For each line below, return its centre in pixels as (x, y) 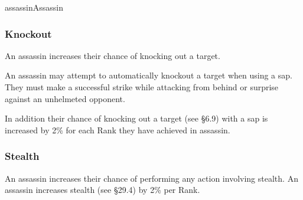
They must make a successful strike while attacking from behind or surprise (142, 87)
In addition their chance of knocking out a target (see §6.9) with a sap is (136, 118)
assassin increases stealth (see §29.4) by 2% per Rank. (102, 190)
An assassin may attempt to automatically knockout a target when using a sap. (149, 75)
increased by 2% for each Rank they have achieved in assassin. (118, 129)
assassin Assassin (34, 7)
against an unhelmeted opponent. (65, 98)
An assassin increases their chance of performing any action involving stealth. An (151, 178)
